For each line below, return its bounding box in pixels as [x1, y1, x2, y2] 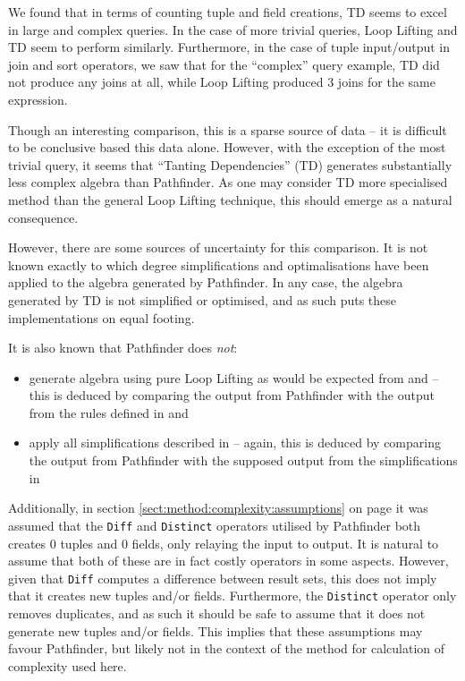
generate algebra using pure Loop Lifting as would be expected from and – [29, 368, 439, 387]
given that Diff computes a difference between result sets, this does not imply [8, 568, 437, 587]
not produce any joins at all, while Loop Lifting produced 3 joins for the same [8, 72, 435, 91]
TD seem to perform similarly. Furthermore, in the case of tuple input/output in [8, 38, 451, 56]
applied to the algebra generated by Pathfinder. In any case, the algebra [8, 273, 403, 292]
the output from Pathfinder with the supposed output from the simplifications [29, 451, 458, 470]
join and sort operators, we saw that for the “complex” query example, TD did [8, 55, 440, 73]
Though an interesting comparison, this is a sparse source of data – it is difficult [8, 120, 447, 139]
